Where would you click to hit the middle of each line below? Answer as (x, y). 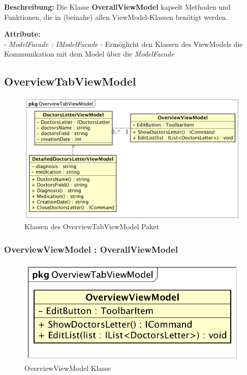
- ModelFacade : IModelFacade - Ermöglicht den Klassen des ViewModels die (123, 44)
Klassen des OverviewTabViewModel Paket (92, 226)
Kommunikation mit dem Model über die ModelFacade (89, 54)
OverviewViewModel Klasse (68, 368)
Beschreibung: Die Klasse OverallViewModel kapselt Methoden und (117, 7)
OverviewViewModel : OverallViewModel (91, 249)
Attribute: (22, 34)
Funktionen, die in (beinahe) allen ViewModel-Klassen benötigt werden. (116, 17)
